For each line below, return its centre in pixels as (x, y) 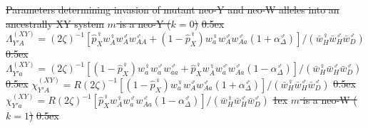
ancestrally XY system (55, 23)
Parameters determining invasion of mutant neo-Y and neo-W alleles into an (173, 9)
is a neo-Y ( (145, 23)
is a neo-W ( (330, 100)
